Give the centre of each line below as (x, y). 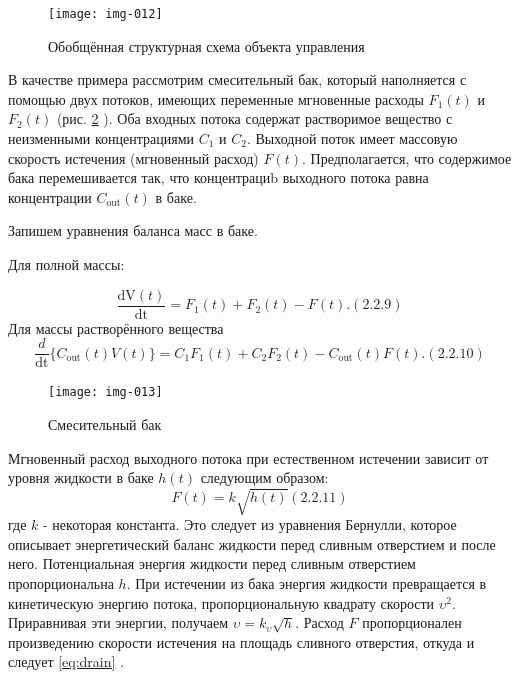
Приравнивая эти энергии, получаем (118, 622)
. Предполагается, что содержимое (406, 157)
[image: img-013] (105, 392)
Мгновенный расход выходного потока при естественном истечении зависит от (248, 457)
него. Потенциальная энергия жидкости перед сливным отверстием (212, 563)
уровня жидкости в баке (81, 477)
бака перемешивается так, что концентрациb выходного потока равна (218, 177)
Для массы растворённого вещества (116, 327)
